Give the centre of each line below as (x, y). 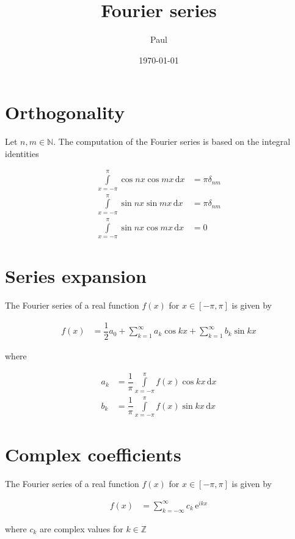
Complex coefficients (93, 454)
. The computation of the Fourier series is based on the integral (172, 141)
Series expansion (76, 276)
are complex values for (82, 528)
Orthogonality (65, 112)
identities (22, 153)
